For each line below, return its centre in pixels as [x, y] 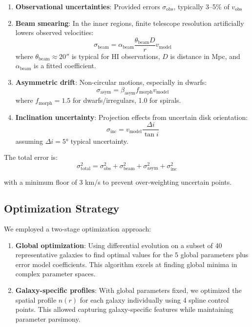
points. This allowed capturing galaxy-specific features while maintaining [124, 309]
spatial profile [36, 299]
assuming [29, 141]
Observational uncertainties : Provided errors [88, 6]
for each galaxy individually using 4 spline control [154, 299]
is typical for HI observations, [116, 56]
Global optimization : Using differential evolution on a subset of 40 [119, 245]
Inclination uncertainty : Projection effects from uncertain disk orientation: [132, 117]
